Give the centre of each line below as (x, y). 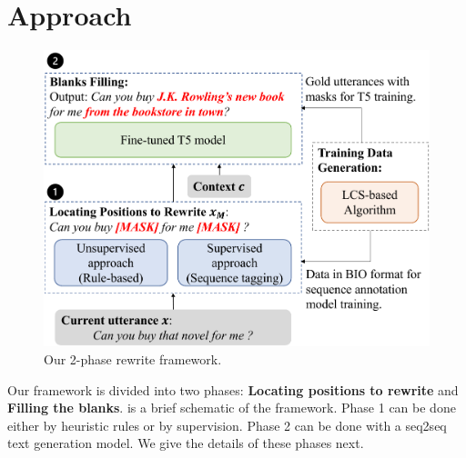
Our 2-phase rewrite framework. (133, 358)
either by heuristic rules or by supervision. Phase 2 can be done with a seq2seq (227, 425)
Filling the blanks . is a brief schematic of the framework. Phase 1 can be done (232, 408)
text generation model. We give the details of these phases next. (186, 443)
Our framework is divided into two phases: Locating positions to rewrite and (233, 389)
